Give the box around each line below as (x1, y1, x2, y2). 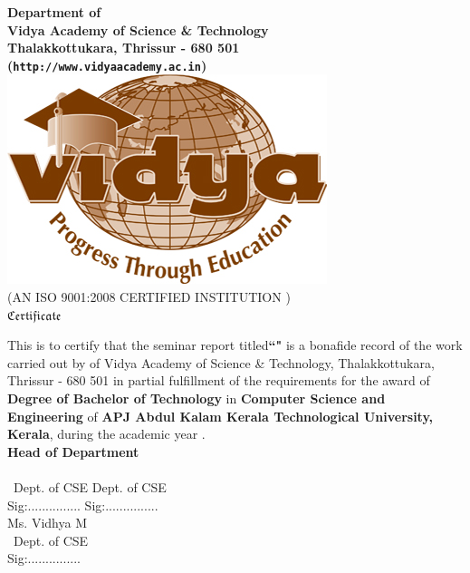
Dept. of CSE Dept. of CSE (13, 477, 167, 496)
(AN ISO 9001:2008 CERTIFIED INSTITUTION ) (7, 287, 291, 306)
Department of (7, 3, 101, 21)
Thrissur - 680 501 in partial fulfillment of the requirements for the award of (7, 371, 430, 390)
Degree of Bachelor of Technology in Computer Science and (7, 389, 386, 407)
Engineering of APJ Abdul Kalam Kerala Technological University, (7, 406, 434, 425)
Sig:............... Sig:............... (7, 495, 158, 514)
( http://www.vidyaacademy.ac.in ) (7, 55, 207, 74)
